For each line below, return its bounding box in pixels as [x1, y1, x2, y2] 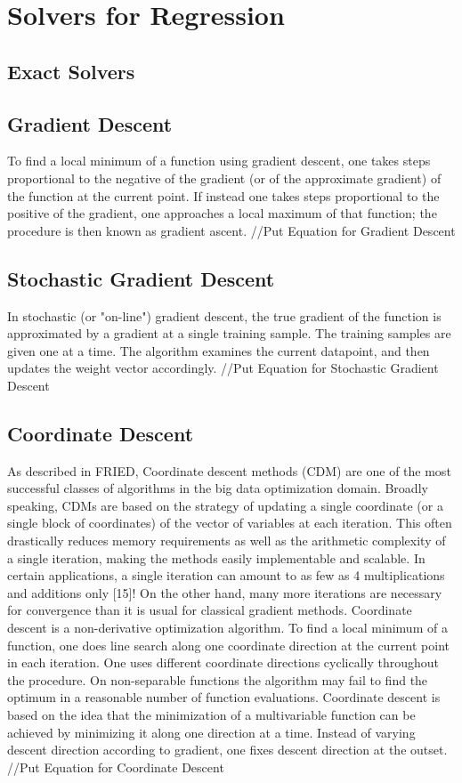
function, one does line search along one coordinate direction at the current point [7, 635, 450, 654]
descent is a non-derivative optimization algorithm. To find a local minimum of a [7, 618, 448, 637]
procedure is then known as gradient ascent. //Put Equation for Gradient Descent [7, 221, 456, 239]
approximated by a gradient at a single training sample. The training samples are [7, 324, 451, 343]
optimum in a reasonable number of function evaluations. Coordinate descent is [7, 688, 441, 706]
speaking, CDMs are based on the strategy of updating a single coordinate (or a [7, 496, 443, 514]
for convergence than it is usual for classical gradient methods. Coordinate [7, 601, 412, 619]
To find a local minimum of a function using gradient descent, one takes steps [7, 151, 431, 170]
